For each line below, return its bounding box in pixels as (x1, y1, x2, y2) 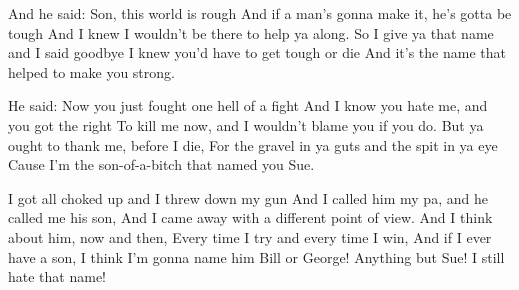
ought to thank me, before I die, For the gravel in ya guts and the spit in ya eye (8, 134, 498, 155)
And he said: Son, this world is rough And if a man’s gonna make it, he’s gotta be (8, 3, 512, 23)
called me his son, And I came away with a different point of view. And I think (8, 207, 493, 228)
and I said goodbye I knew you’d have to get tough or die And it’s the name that (8, 42, 506, 63)
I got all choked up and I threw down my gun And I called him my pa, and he (8, 187, 488, 208)
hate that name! (8, 266, 106, 287)
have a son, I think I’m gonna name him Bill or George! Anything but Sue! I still (8, 246, 505, 267)
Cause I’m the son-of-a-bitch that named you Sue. (8, 154, 315, 175)
